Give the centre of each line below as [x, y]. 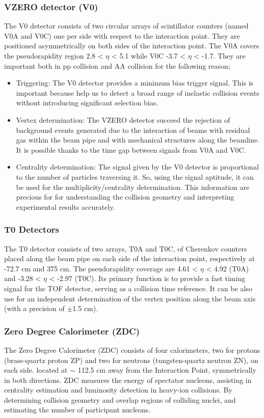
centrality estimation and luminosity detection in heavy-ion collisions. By [118, 390]
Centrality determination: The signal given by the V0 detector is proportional [137, 167]
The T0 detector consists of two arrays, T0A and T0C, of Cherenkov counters [126, 248]
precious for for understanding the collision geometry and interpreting [125, 197]
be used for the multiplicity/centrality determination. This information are [133, 187]
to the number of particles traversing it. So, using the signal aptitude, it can [135, 176]
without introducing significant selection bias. [87, 103]
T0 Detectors [32, 229]
